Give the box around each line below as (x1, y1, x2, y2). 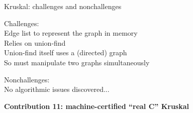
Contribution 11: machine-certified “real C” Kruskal (4, 100, 189, 111)
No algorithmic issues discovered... (4, 84, 110, 94)
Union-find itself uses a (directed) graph (4, 47, 127, 58)
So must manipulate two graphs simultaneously (4, 57, 150, 67)
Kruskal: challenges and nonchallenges (4, 1, 122, 11)
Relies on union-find (4, 37, 66, 48)
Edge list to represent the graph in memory (4, 28, 138, 38)
